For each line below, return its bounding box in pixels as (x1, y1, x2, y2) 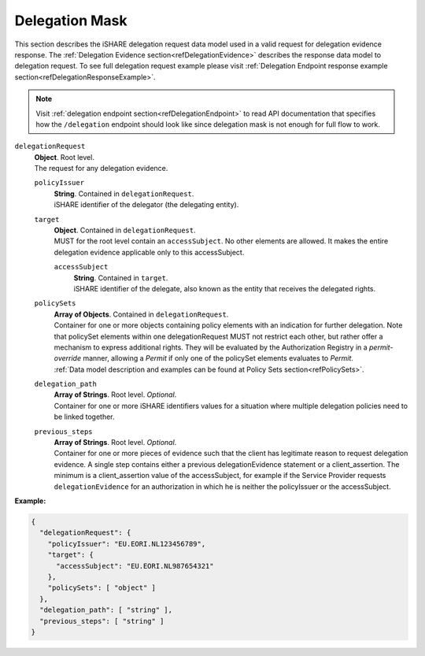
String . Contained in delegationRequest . (54, 189, 194, 198)
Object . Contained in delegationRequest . (54, 225, 196, 235)
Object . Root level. (34, 152, 94, 161)
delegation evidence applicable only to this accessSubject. (54, 247, 245, 257)
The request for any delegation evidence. (34, 164, 168, 173)
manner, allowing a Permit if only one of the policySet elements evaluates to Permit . (83, 354, 354, 363)
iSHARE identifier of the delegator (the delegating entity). (54, 200, 239, 209)
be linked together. (54, 412, 115, 421)
